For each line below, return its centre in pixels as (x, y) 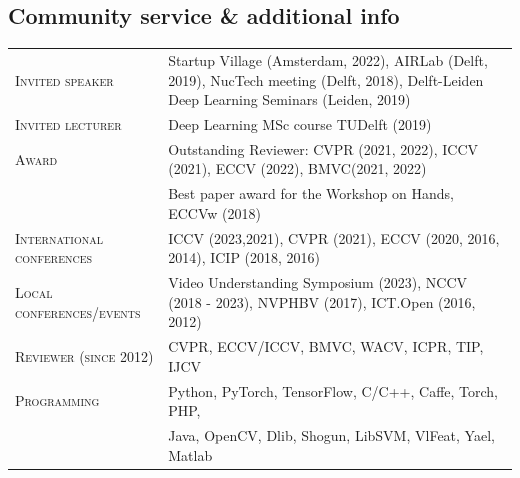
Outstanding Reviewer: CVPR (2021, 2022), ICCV (323, 148)
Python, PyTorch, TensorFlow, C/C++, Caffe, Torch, (333, 390)
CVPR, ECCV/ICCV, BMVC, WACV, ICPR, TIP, (326, 346)
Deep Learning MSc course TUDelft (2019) (300, 123)
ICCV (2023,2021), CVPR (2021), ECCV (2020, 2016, (334, 237)
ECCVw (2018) (214, 212)
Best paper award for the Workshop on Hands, (311, 193)
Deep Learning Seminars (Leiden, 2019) (289, 99)
